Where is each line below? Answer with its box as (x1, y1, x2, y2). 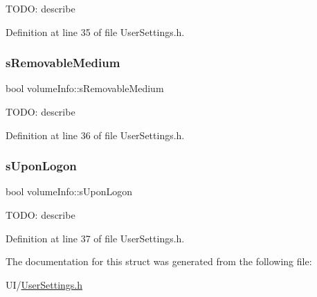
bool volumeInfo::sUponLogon (6, 184, 133, 199)
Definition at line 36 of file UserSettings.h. (6, 127, 185, 142)
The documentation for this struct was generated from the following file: (6, 254, 312, 269)
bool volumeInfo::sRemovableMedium (6, 81, 164, 96)
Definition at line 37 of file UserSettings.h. (6, 231, 185, 245)
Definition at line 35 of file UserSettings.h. (6, 24, 185, 39)
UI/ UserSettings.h (6, 277, 83, 291)
